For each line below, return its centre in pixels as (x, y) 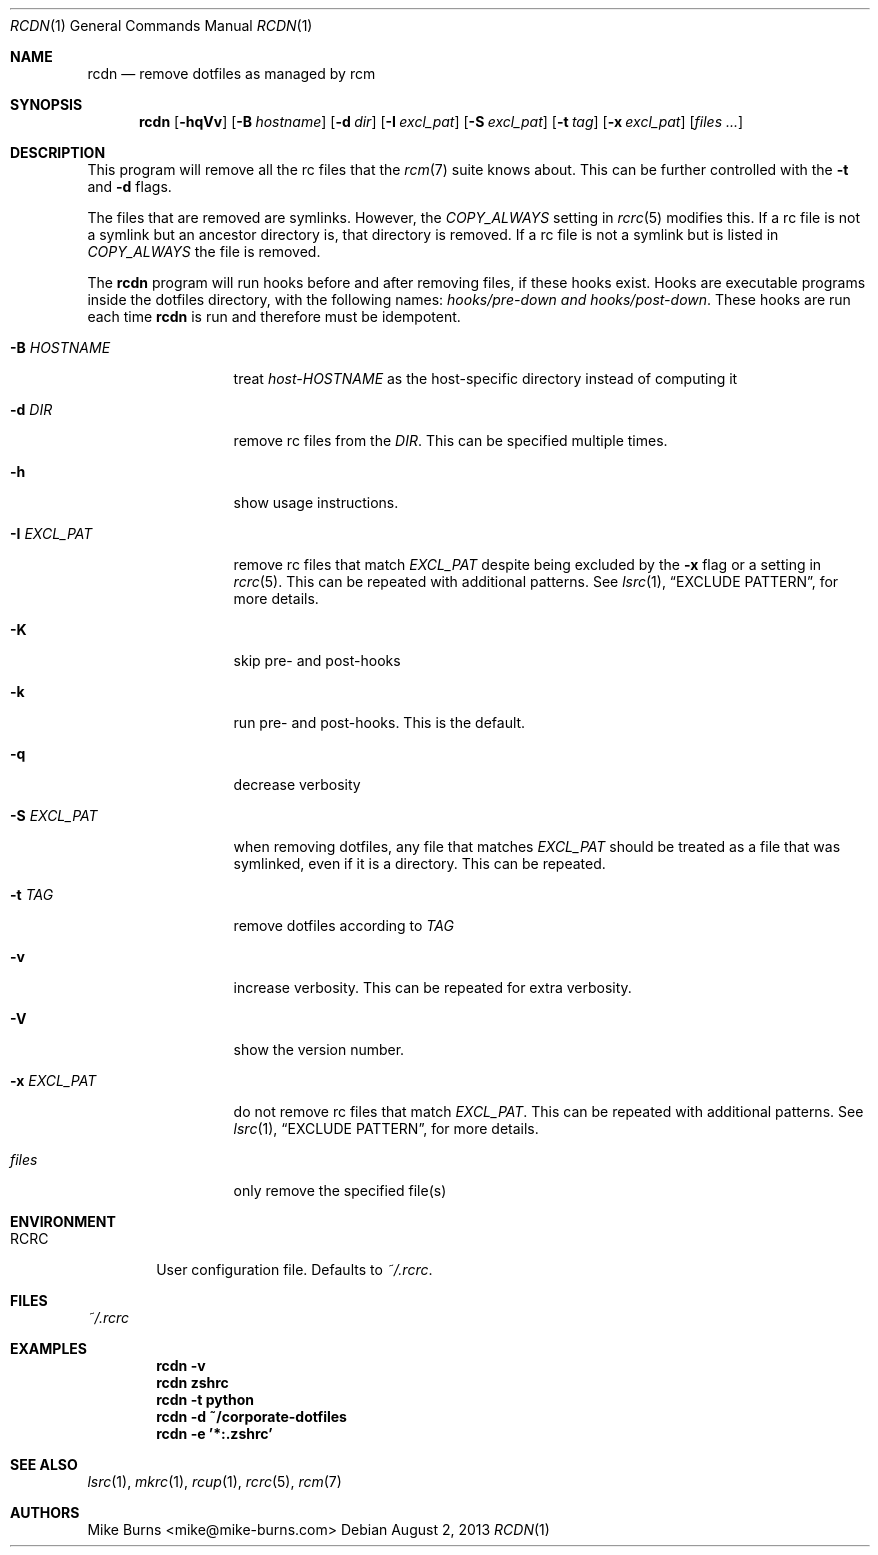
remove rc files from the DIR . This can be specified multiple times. (450, 440)
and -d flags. (129, 186)
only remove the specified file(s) (340, 1190)
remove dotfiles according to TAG (343, 925)
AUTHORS (45, 1512)
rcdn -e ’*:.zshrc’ (214, 1433)
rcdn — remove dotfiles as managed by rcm (231, 73)
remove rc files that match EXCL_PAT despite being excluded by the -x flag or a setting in (527, 564)
